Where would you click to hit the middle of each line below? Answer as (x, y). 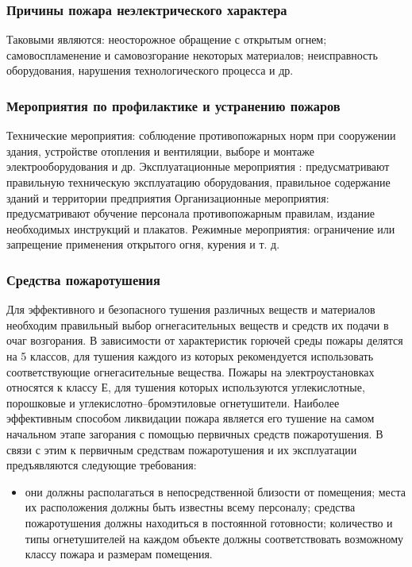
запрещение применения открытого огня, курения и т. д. (143, 244)
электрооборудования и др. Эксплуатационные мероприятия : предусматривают (198, 166)
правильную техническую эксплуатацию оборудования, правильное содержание (198, 182)
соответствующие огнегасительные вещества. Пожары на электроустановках (191, 371)
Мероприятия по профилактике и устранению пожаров (173, 105)
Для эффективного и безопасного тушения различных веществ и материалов (191, 309)
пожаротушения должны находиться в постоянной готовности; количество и (209, 522)
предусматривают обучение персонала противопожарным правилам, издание (191, 213)
